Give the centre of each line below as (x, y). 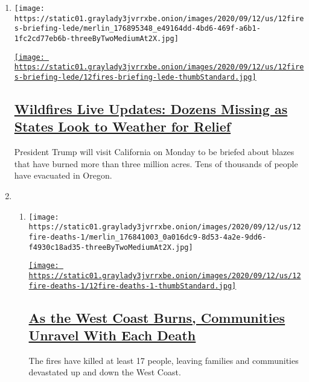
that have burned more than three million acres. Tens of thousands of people (156, 163)
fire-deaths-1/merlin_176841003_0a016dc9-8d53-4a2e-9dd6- (148, 237)
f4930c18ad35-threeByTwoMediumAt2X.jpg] (111, 247)
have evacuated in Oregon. (63, 175)
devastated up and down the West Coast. (105, 372)
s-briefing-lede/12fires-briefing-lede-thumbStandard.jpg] (135, 77)
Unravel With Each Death (112, 335)
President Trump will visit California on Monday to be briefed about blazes (154, 152)
